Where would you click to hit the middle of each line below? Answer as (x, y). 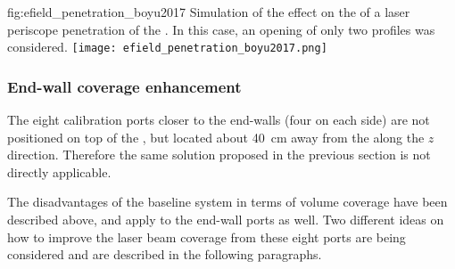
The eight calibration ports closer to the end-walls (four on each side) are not (219, 120)
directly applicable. (59, 171)
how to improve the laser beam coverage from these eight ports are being (207, 236)
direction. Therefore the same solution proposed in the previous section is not (219, 155)
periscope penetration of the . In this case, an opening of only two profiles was (221, 29)
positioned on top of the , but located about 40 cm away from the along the (216, 137)
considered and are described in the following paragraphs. (165, 254)
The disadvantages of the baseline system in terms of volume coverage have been (227, 202)
